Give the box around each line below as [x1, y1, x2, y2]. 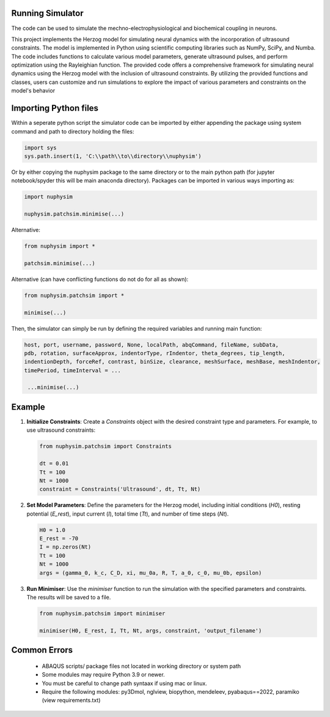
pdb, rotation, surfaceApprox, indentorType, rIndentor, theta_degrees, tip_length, [24, 350, 285, 356]
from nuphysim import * [24, 242, 96, 250]
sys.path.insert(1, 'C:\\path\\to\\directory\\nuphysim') [24, 152, 202, 159]
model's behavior [11, 87, 55, 94]
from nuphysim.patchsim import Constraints [39, 443, 172, 450]
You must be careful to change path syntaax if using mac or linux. [42, 680, 207, 687]
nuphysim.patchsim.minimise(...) [24, 211, 125, 217]
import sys [24, 144, 57, 151]
